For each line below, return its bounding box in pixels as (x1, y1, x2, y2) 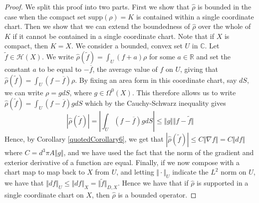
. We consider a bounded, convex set (71, 40, 183, 51)
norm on (221, 167, 247, 177)
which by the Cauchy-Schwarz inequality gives (85, 98, 226, 108)
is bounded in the (198, 1, 252, 11)
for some (149, 51, 175, 61)
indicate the (172, 167, 209, 177)
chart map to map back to (4, 167, 85, 177)
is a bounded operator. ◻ (118, 190, 197, 200)
